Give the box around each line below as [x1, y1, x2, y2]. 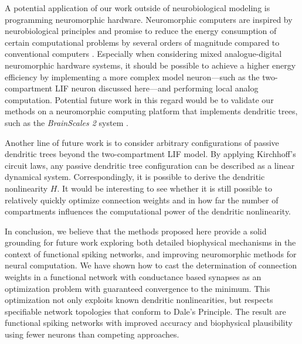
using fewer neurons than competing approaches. [5, 328, 179, 340]
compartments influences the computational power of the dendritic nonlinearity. [5, 205, 291, 217]
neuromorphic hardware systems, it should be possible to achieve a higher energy [5, 59, 296, 71]
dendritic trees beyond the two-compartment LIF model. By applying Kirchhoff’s [5, 148, 296, 160]
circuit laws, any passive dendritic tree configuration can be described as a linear [5, 159, 295, 171]
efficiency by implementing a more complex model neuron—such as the [5, 70, 260, 83]
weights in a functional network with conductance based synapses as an [5, 271, 262, 283]
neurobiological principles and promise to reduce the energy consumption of [5, 25, 277, 37]
